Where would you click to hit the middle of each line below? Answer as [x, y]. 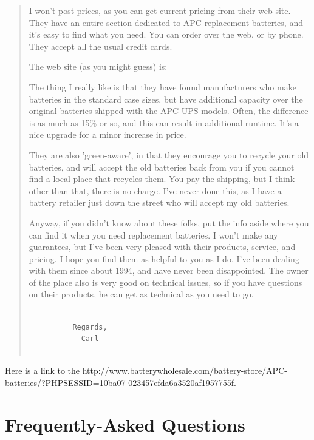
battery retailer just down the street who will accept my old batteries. [159, 202]
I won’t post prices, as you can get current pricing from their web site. [160, 10]
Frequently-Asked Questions [125, 424]
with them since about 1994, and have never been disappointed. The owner [169, 270]
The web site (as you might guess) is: [98, 66]
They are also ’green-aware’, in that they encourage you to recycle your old [169, 154]
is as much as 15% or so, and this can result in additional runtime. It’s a [164, 122]
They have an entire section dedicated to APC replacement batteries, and [166, 22]
